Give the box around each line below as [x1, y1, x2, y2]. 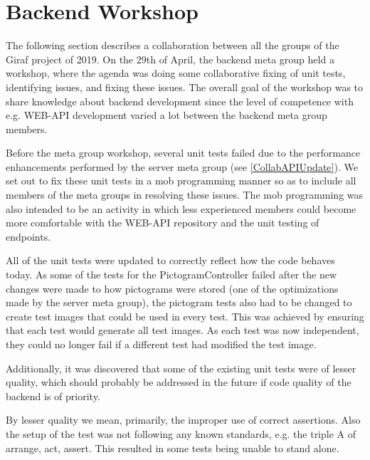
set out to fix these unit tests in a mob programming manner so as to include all [6, 173, 356, 188]
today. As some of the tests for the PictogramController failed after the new [6, 267, 337, 282]
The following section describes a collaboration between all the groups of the [6, 38, 339, 53]
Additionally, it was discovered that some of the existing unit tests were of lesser [6, 360, 356, 375]
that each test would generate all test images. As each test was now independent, [6, 323, 359, 338]
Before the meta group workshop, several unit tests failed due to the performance [6, 145, 361, 160]
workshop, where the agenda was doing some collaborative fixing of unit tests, [6, 66, 346, 80]
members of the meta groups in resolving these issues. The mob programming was [6, 187, 364, 202]
